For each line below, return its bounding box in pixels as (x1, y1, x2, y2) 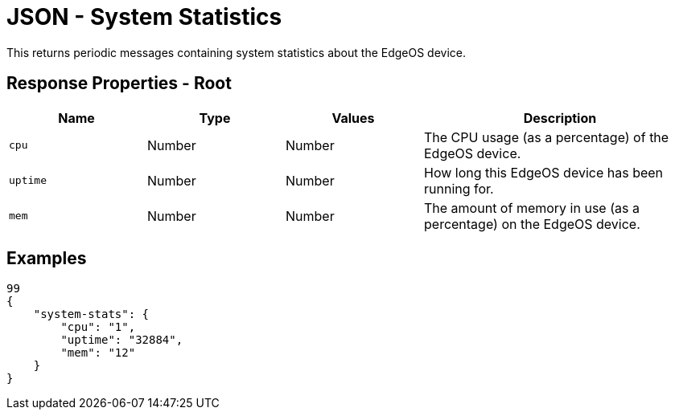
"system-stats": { (33, 308, 150, 321)
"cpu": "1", (60, 320, 136, 334)
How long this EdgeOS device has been (424, 164, 664, 181)
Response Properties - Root (6, 73, 232, 94)
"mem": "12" (60, 346, 136, 360)
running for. (424, 180, 494, 197)
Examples (6, 248, 87, 269)
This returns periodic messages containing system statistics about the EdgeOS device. (6, 45, 467, 59)
